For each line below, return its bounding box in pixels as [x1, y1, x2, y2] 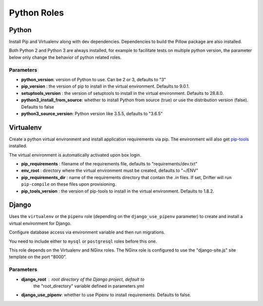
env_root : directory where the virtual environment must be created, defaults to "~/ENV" [21, 168, 198, 174]
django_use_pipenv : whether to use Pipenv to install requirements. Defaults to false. [21, 292, 191, 298]
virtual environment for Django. [9, 220, 72, 226]
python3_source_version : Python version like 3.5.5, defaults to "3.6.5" [21, 110, 163, 116]
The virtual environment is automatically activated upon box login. [9, 152, 141, 158]
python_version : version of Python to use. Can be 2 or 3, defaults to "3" [21, 76, 167, 82]
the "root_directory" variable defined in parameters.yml [33, 283, 145, 289]
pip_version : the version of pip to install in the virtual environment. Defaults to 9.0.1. [21, 83, 190, 90]
